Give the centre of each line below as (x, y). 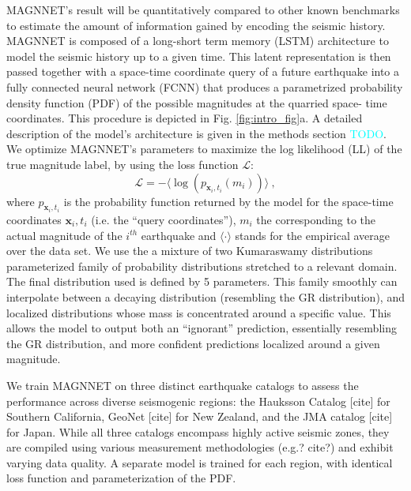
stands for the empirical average (312, 235)
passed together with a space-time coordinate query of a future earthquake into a (203, 71)
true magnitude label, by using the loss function (123, 164)
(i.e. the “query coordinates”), (164, 219)
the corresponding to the (316, 219)
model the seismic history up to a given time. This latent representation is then (199, 56)
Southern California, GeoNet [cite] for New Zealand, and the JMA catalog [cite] (200, 416)
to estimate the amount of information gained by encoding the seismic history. (196, 25)
